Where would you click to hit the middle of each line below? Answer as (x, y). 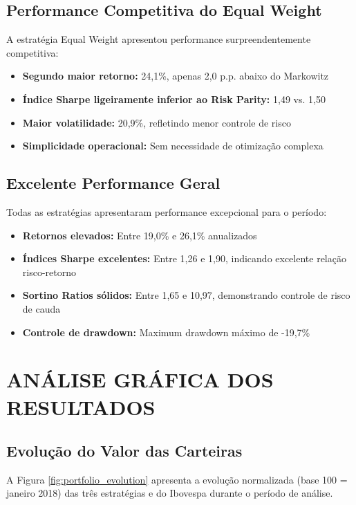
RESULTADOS (81, 406)
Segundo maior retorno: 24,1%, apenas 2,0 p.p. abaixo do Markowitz (176, 76)
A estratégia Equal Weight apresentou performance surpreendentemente (159, 39)
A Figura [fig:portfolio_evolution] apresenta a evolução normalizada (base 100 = (177, 479)
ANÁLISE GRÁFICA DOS (140, 379)
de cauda (41, 308)
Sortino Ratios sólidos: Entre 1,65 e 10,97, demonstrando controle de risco (186, 295)
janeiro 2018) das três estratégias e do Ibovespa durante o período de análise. (170, 493)
